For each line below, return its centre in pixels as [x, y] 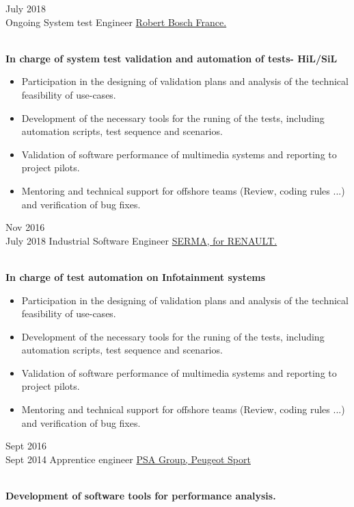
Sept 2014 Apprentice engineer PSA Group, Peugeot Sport [128, 459]
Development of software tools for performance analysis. [141, 496]
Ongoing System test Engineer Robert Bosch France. [116, 22]
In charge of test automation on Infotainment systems [136, 276]
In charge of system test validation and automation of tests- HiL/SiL [172, 58]
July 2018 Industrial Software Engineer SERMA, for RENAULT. [141, 240]
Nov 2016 [25, 227]
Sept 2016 [26, 446]
